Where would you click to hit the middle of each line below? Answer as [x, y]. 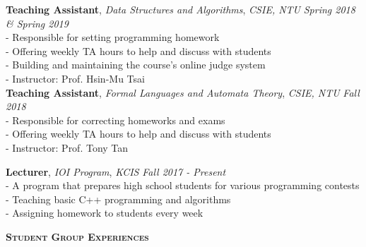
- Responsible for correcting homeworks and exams [116, 120]
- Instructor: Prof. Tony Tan [67, 147]
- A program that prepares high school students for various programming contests [183, 185]
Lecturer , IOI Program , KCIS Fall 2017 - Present [116, 171]
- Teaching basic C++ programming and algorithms [118, 199]
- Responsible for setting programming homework [113, 37]
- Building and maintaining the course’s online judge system [136, 65]
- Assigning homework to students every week [105, 213]
